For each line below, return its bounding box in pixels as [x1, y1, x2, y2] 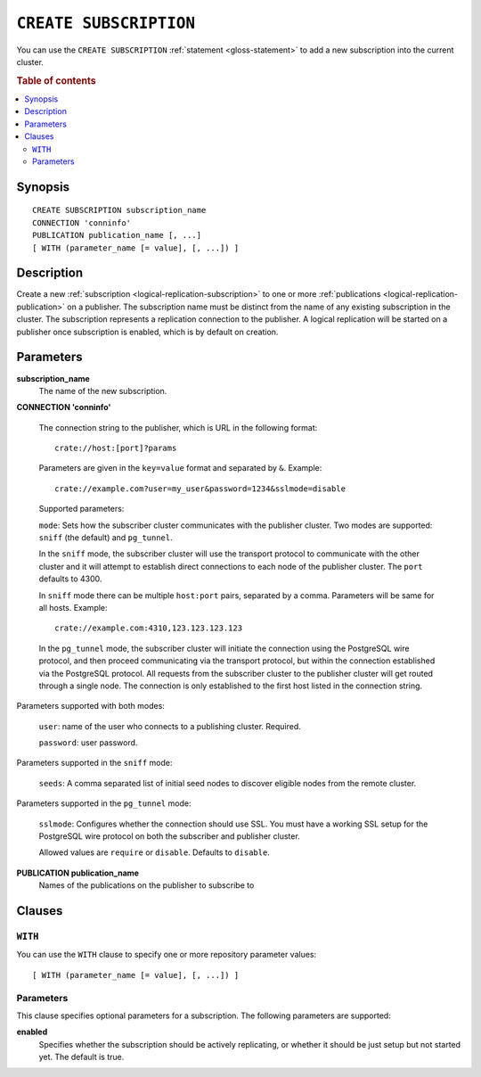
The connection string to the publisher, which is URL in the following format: [38, 422, 318, 432]
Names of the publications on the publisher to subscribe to [38, 880, 255, 891]
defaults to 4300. [38, 573, 102, 584]
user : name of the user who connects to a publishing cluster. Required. [38, 720, 302, 731]
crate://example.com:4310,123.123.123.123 [54, 623, 243, 633]
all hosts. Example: [38, 602, 108, 612]
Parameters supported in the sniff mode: [16, 758, 173, 769]
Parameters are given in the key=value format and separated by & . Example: [38, 463, 322, 473]
